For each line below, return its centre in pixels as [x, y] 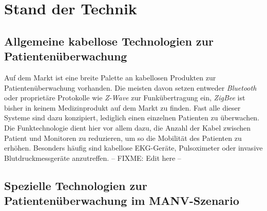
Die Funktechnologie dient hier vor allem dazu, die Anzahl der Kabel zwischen [128, 127]
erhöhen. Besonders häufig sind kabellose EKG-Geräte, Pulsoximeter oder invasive [133, 148]
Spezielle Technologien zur [76, 185]
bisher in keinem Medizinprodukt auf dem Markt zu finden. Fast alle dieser [122, 107]
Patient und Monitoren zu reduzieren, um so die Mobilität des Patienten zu [123, 138]
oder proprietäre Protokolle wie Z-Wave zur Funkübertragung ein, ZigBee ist [125, 98]
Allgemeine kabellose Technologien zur [109, 41]
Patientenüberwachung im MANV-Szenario [122, 201]
